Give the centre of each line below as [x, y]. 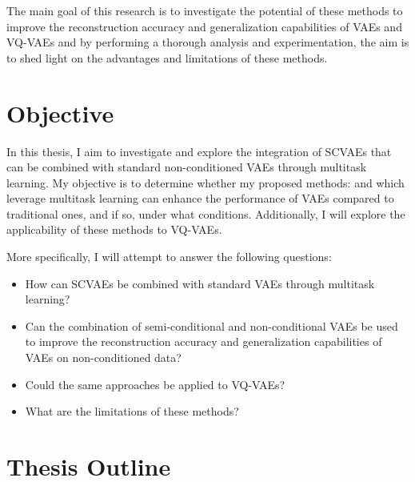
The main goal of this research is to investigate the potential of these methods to [205, 10]
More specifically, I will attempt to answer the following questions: [169, 257]
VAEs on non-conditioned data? [103, 357]
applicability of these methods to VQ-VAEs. [114, 229]
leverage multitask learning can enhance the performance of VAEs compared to [200, 198]
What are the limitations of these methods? [132, 411]
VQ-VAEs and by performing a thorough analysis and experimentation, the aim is [208, 42]
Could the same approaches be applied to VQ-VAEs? [155, 384]
